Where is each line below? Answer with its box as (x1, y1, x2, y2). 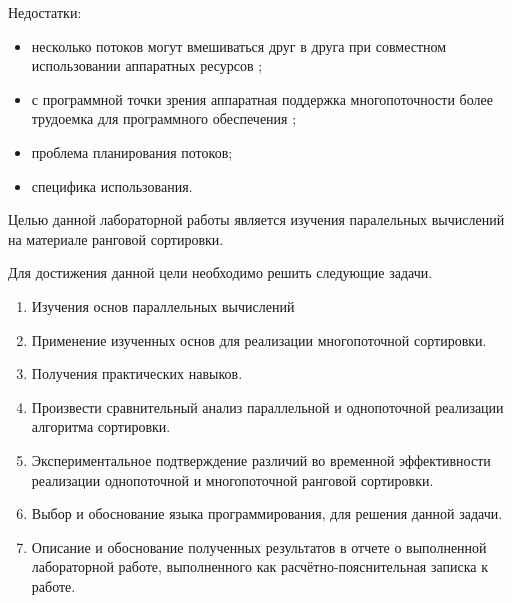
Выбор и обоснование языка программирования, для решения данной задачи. (31, 503, 503, 524)
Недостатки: (8, 2, 82, 22)
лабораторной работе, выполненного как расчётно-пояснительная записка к (31, 556, 488, 577)
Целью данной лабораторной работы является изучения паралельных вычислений (8, 209, 505, 230)
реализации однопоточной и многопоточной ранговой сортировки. (31, 469, 434, 490)
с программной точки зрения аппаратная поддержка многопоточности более (31, 88, 493, 109)
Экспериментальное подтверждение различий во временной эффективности (31, 449, 491, 470)
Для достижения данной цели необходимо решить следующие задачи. (8, 262, 433, 283)
